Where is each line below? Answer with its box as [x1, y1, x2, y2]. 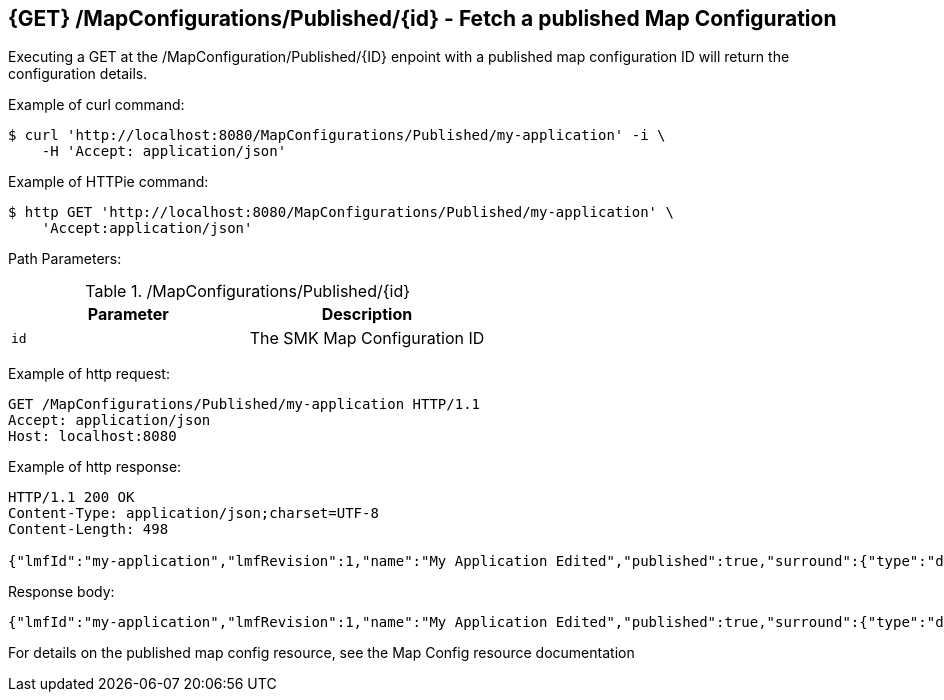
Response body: [8, 583, 115, 601]
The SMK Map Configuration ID [249, 328, 485, 349]
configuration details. [8, 65, 148, 83]
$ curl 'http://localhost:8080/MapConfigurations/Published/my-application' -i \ [8, 127, 666, 144]
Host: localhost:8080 [8, 428, 177, 445]
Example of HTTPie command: [8, 173, 209, 191]
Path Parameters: [8, 250, 122, 268]
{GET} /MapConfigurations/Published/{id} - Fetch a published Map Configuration [8, 6, 837, 31]
